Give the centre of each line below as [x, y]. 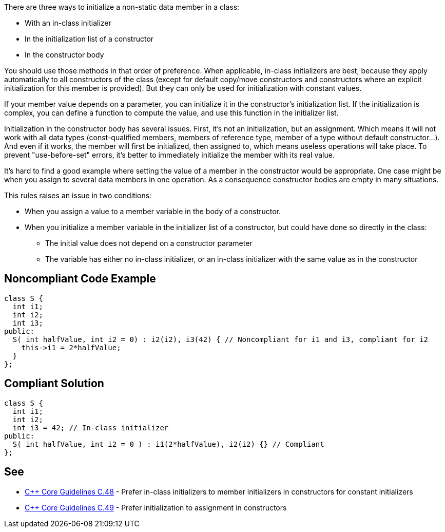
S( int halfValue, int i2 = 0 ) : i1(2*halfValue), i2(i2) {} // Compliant [168, 444]
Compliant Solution [54, 384]
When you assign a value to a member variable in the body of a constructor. [153, 211]
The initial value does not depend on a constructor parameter [149, 243]
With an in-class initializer [68, 23]
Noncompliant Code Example [80, 279]
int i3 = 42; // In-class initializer [91, 427]
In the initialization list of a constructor [89, 39]
